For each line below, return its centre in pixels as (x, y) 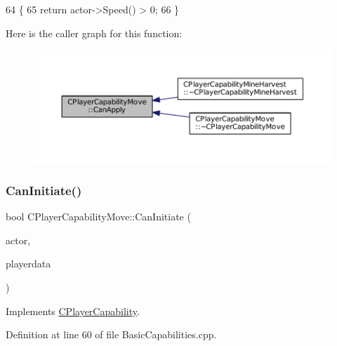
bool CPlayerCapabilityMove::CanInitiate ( (98, 217)
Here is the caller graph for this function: (94, 33)
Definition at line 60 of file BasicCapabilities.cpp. (111, 334)
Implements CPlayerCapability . (73, 311)
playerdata (28, 264)
